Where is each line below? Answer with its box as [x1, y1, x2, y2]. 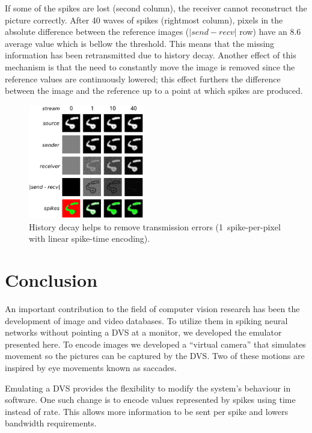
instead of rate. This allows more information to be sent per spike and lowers [5, 405, 289, 417]
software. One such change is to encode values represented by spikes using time [5, 393, 296, 406]
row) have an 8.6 [239, 25, 301, 38]
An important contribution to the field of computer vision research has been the [5, 302, 300, 315]
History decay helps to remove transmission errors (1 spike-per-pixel [29, 220, 281, 233]
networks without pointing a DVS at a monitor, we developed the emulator [5, 326, 282, 339]
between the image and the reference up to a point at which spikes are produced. [5, 84, 303, 97]
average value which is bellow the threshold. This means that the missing [5, 37, 275, 49]
